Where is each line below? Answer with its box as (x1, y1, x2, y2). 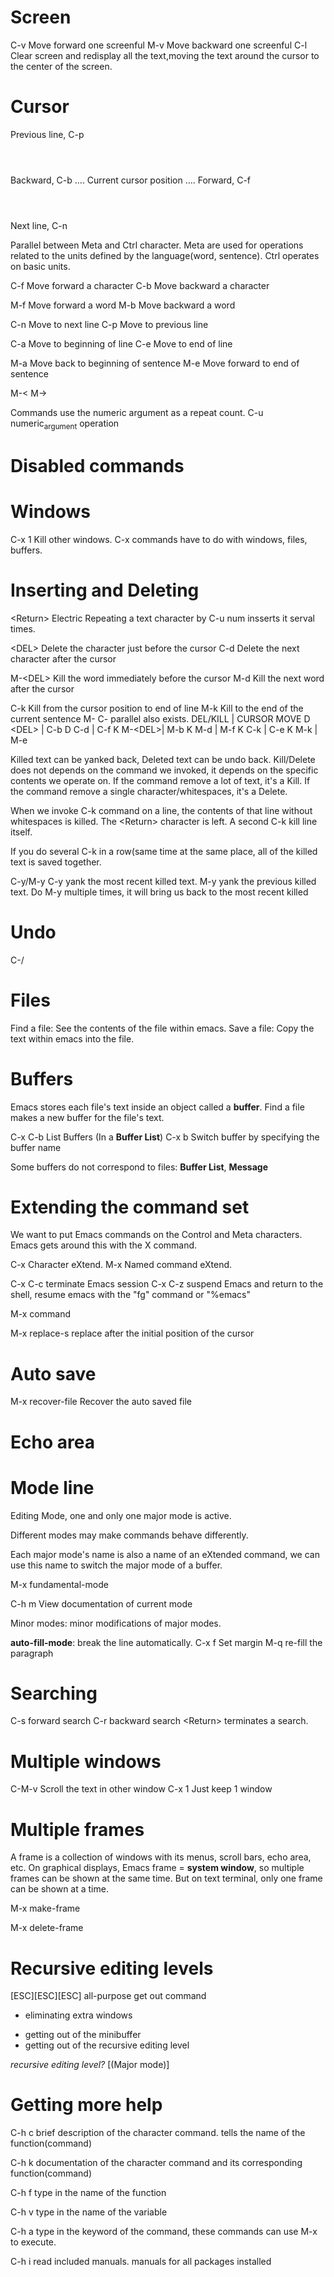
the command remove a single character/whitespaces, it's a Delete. (10, 785, 288, 797)
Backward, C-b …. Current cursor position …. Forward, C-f (10, 174, 252, 186)
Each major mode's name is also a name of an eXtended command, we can (10, 1548, 320, 1560)
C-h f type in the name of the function (10, 2187, 167, 2199)
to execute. (10, 2236, 57, 2248)
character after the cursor (10, 652, 117, 665)
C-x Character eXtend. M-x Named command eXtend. (10, 1259, 233, 1271)
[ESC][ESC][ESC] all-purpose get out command (10, 1990, 207, 2002)
